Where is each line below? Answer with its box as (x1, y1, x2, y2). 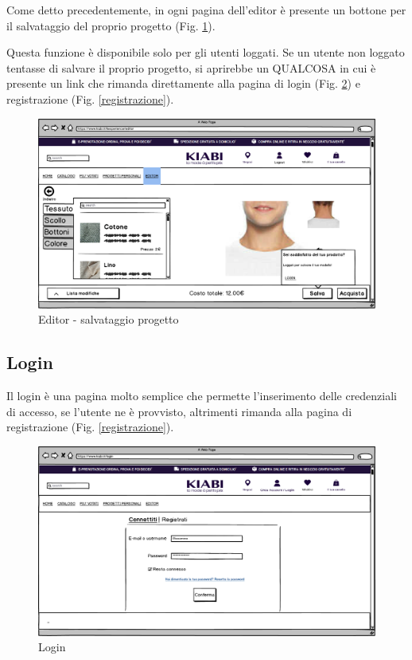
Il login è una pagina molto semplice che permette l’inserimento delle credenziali (6, 387, 398, 404)
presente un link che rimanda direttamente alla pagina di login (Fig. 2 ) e (6, 75, 360, 92)
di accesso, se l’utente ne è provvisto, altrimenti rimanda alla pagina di (6, 403, 352, 419)
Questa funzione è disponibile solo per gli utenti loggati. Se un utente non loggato (6, 44, 405, 61)
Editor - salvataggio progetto (38, 311, 179, 328)
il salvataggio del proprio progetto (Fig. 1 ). (6, 17, 216, 33)
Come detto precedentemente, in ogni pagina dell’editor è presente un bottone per (6, 2, 406, 18)
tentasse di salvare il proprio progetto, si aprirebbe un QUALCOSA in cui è (6, 59, 376, 76)
